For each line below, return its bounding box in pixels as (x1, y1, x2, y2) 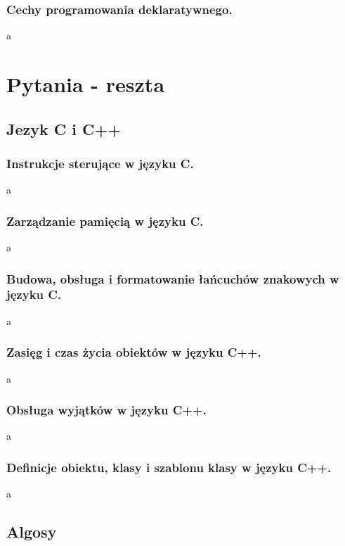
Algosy (6, 521, 57, 542)
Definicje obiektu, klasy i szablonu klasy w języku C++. (6, 458, 332, 476)
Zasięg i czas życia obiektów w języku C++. (6, 343, 261, 361)
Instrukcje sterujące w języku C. (6, 154, 194, 172)
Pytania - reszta (6, 70, 165, 98)
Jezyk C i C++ (6, 118, 122, 139)
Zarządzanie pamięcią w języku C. (6, 212, 204, 229)
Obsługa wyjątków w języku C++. (6, 401, 207, 419)
